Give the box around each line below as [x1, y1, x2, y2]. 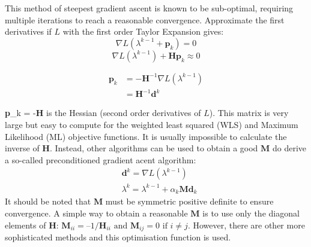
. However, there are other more [187, 218, 305, 231]
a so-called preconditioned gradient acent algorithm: [5, 153, 196, 166]
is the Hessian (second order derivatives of [46, 106, 201, 119]
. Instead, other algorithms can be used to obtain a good [49, 142, 258, 154]
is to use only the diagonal [202, 206, 300, 219]
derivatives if [5, 25, 52, 38]
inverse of [5, 142, 40, 154]
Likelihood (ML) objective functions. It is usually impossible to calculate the [5, 130, 287, 142]
